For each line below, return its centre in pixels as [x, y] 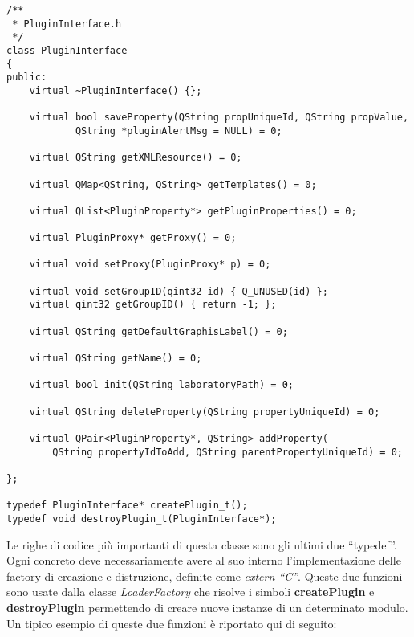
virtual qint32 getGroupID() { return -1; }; [153, 305]
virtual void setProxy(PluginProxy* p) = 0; [150, 265]
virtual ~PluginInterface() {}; [116, 90]
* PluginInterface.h [67, 24]
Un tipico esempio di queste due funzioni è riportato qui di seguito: [172, 623]
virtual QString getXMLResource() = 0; [136, 158]
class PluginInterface [67, 50]
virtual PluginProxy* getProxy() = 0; [133, 238]
